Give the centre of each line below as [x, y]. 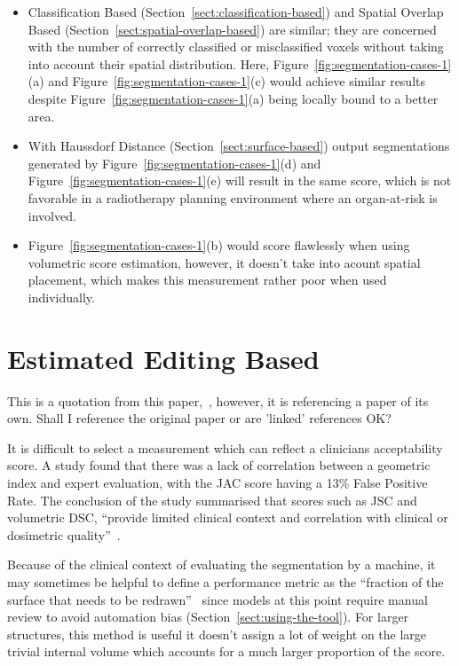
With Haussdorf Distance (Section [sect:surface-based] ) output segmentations [239, 146]
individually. [61, 297]
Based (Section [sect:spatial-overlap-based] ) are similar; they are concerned [232, 29]
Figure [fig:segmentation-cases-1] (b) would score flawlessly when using [219, 245]
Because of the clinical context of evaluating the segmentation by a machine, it [222, 564]
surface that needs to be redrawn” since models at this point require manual [218, 599]
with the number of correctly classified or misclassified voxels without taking [236, 47]
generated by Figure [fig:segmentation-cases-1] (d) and [174, 163]
